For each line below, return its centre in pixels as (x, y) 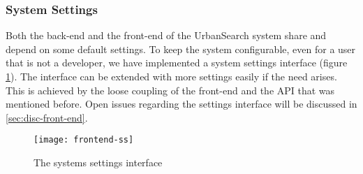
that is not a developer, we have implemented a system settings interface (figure (177, 63)
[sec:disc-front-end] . (47, 117)
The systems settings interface (98, 162)
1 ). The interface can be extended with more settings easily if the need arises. (171, 76)
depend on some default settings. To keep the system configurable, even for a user (181, 49)
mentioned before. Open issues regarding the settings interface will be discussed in (181, 104)
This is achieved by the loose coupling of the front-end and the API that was (170, 90)
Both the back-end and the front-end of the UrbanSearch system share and (166, 35)
